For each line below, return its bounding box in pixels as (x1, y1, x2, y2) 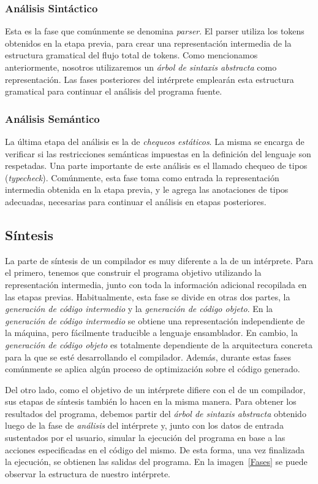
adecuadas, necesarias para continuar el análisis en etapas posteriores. (5, 195, 267, 208)
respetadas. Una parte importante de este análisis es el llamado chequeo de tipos (5, 159, 308, 172)
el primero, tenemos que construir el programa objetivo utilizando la (5, 266, 262, 279)
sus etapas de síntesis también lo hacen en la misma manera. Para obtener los (5, 395, 297, 408)
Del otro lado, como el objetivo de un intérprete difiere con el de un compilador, (5, 383, 306, 396)
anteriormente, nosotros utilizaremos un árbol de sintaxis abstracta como (5, 61, 277, 73)
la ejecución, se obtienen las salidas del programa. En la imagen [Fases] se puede (5, 455, 308, 468)
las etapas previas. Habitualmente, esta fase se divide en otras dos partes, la (5, 290, 290, 303)
